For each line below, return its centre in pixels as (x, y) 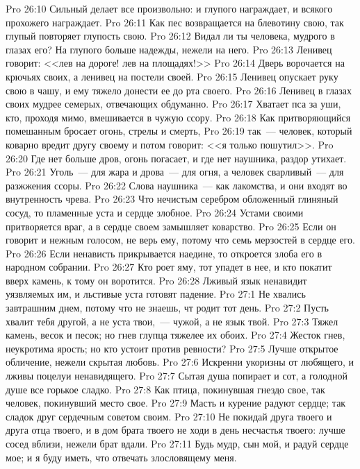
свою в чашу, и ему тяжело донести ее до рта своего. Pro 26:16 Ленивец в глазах (179, 90)
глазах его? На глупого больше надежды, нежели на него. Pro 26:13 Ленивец (169, 49)
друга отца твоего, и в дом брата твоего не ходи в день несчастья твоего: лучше (175, 430)
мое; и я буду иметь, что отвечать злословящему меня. (121, 457)
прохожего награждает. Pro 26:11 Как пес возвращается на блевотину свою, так (175, 22)
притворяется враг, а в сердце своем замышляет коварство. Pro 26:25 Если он (171, 226)
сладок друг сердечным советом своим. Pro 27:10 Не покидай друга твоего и (169, 416)
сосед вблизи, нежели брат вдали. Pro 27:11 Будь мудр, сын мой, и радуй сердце (177, 443)
